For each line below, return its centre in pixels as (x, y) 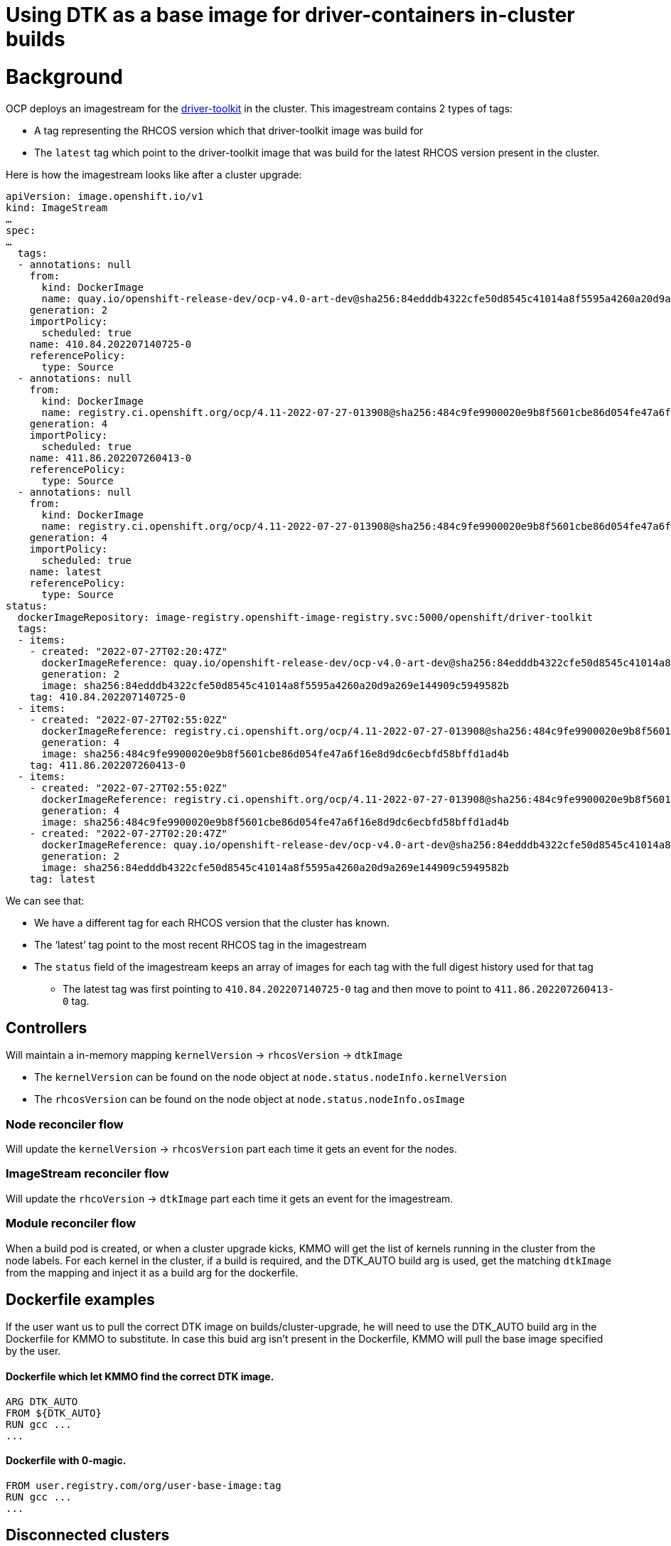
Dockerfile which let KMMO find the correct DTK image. (140, 1377)
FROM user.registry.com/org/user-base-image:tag (144, 1485)
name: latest (65, 571)
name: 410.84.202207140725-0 (111, 344)
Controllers (47, 1028)
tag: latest (63, 879)
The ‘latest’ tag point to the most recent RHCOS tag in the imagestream (200, 944)
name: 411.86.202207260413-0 (111, 458)
